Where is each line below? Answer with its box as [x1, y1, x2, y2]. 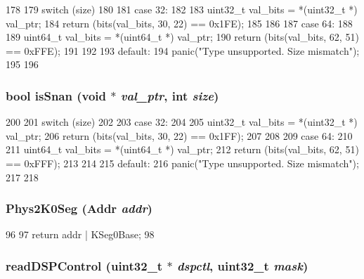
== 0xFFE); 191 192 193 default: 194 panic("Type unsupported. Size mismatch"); [6, 43, 360, 58]
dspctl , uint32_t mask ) [176, 257, 308, 274]
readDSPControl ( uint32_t [6, 257, 163, 274]
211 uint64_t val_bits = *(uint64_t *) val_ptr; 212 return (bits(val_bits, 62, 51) [6, 142, 359, 157]
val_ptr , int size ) [120, 86, 219, 104]
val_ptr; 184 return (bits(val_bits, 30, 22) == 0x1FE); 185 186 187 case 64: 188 [6, 15, 353, 30]
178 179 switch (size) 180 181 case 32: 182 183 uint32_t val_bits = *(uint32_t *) [6, 2, 358, 16]
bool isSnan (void [6, 86, 107, 104]
